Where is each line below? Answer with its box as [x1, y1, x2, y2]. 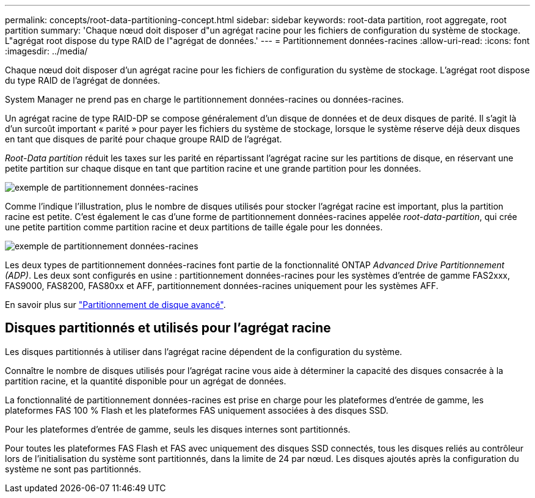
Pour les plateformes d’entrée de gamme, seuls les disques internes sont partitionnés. [5, 423, 351, 434]
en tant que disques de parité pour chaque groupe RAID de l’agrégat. [5, 134, 282, 144]
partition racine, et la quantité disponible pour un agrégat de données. [5, 375, 286, 386]
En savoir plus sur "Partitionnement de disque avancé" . [5, 299, 226, 310]
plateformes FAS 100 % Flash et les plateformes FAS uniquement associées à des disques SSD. [5, 405, 388, 416]
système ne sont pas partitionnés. [5, 463, 141, 474]
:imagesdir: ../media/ [5, 46, 88, 56]
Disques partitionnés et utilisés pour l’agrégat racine [5, 320, 331, 336]
